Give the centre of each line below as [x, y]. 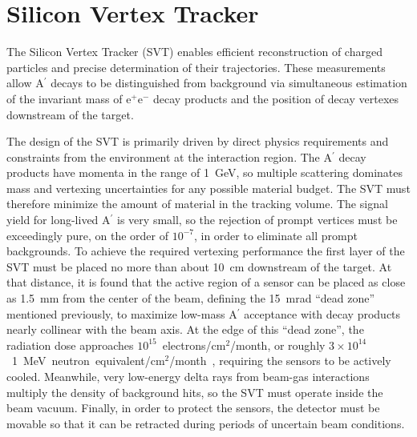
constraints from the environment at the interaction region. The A [169, 156]
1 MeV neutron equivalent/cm [88, 361]
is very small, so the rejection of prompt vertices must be [257, 220]
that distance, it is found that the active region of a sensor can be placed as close [206, 282]
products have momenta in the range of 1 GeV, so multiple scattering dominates [205, 172]
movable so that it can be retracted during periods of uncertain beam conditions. [206, 423]
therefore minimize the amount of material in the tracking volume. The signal [197, 204]
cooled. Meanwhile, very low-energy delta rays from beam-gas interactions [188, 376]
